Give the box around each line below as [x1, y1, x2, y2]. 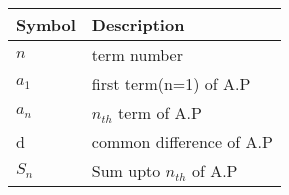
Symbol [16, 13, 76, 36]
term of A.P [118, 101, 202, 124]
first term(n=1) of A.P [91, 72, 251, 95]
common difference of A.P [91, 130, 273, 153]
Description [91, 13, 185, 36]
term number [91, 43, 183, 66]
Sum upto [91, 159, 161, 182]
